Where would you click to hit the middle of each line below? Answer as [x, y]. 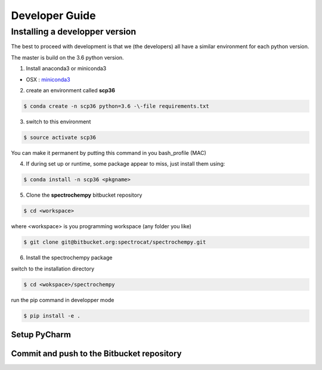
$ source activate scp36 [60, 137]
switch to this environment [58, 122]
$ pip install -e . [52, 315]
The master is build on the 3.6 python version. [68, 57]
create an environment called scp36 [71, 90]
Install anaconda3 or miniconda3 [66, 69]
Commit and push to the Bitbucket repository [96, 354]
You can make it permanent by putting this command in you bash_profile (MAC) [109, 153]
